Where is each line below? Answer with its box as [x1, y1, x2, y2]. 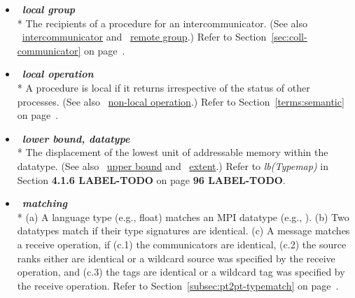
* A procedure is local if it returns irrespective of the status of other [17, 80, 310, 94]
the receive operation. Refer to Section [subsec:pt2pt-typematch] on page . [17, 278, 339, 292]
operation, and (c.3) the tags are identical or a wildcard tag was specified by [17, 264, 345, 279]
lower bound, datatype [22, 131, 130, 146]
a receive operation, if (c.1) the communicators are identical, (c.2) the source [17, 236, 347, 251]
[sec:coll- [271, 29, 307, 44]
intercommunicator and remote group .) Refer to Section [22, 29, 267, 44]
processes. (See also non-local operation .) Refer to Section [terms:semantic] [17, 94, 344, 108]
